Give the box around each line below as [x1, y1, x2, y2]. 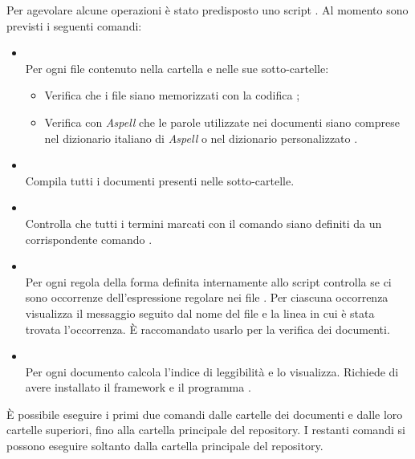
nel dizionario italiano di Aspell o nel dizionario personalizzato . [44, 129, 358, 146]
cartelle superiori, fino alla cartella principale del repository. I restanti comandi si [6, 421, 405, 438]
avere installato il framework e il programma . [25, 379, 251, 396]
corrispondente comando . [25, 230, 153, 247]
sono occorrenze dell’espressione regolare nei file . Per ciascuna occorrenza [25, 289, 389, 306]
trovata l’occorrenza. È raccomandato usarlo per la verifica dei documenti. [25, 320, 390, 337]
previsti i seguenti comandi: [6, 17, 142, 34]
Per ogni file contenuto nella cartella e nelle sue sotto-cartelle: [25, 59, 329, 76]
